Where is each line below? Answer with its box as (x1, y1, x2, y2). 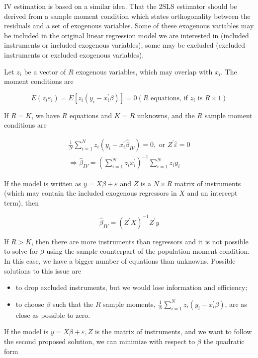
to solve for (4, 246, 38, 256)
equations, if (151, 94, 188, 102)
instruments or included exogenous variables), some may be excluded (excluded (4, 40, 246, 50)
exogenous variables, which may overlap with (76, 66, 213, 76)
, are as (225, 298, 247, 309)
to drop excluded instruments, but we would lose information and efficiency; (15, 282, 248, 292)
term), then (4, 197, 39, 208)
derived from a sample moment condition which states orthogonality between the (4, 10, 251, 21)
